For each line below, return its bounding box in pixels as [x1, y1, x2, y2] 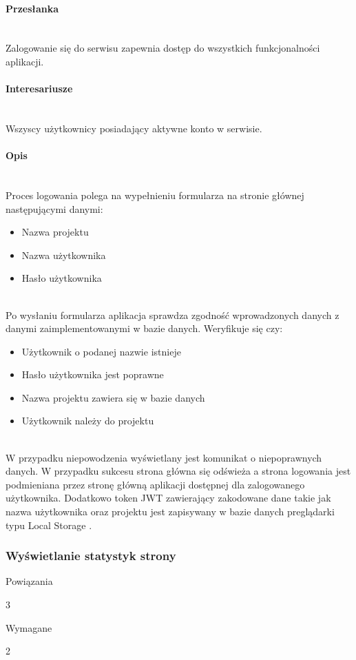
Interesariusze [6, 81, 73, 96]
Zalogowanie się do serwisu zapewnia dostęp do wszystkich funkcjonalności [6, 41, 320, 55]
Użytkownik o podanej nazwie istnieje [21, 344, 181, 358]
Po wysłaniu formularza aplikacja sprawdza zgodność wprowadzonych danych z [6, 307, 339, 322]
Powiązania [6, 574, 53, 588]
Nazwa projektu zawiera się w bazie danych [21, 390, 205, 404]
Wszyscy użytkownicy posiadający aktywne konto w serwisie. [6, 121, 262, 135]
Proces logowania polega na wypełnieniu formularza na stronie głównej [6, 187, 304, 202]
